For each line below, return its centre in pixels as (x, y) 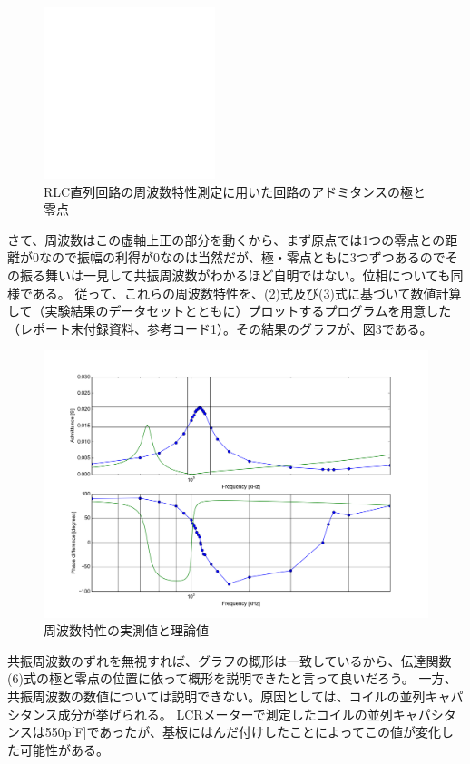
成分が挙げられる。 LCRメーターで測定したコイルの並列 (225, 714)
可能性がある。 (64, 749)
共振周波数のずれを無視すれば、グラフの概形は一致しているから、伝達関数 (230, 660)
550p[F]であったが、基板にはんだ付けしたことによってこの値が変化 (243, 732)
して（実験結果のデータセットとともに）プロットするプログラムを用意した (230, 311)
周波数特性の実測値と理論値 (126, 630)
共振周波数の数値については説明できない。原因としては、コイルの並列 (216, 696)
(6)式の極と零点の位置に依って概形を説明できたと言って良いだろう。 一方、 (232, 678)
